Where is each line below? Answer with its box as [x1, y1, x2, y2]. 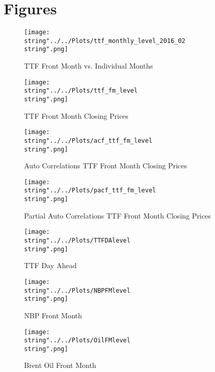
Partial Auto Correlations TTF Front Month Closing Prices [24, 210, 211, 221]
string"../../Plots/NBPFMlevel [24, 287, 131, 294]
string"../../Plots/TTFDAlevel [24, 237, 131, 245]
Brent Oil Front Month [24, 360, 96, 370]
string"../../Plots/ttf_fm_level [24, 87, 138, 95]
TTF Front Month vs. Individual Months [24, 60, 153, 71]
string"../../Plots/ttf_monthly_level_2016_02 [24, 37, 185, 45]
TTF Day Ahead [24, 260, 77, 271]
